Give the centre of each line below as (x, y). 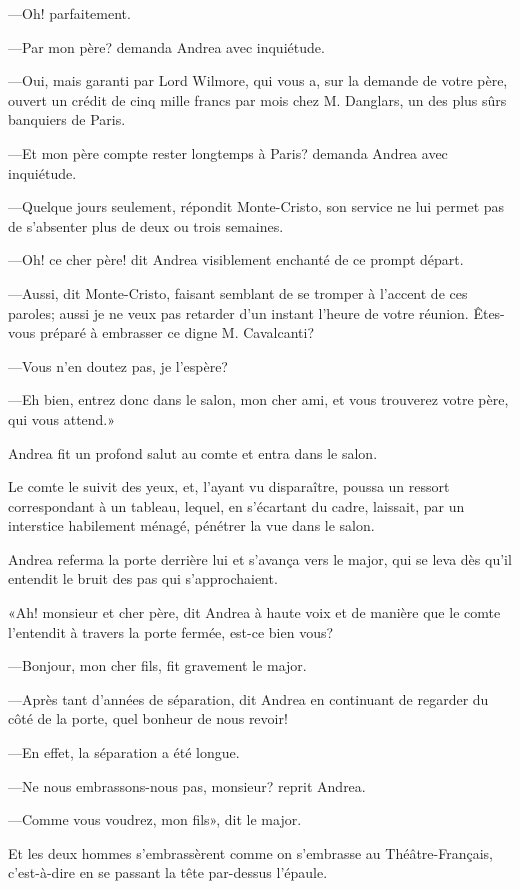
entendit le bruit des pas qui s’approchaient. (143, 578)
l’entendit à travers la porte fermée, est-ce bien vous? (171, 631)
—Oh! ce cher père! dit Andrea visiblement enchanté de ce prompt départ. (236, 259)
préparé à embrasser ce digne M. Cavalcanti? (177, 332)
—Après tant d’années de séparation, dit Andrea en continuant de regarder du (248, 698)
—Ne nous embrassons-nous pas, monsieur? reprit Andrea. (187, 785)
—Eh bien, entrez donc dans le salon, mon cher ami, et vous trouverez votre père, (258, 399)
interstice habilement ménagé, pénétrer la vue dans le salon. (191, 525)
